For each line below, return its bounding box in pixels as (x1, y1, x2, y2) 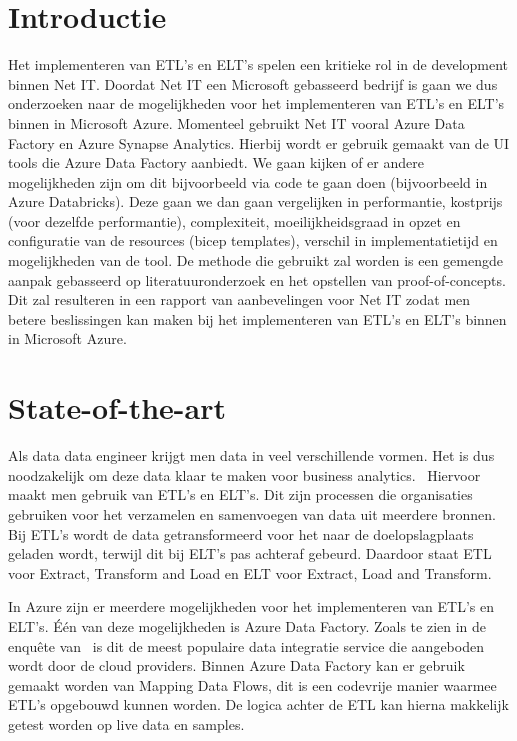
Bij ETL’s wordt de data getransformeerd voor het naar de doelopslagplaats (8, 523, 474, 544)
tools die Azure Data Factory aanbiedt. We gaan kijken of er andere (8, 152, 424, 173)
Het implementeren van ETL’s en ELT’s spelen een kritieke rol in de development (8, 54, 509, 75)
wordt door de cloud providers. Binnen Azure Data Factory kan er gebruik (8, 655, 465, 676)
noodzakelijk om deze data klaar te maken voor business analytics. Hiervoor (8, 464, 481, 485)
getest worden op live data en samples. (8, 713, 245, 734)
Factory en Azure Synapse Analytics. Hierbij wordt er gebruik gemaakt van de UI (8, 132, 510, 153)
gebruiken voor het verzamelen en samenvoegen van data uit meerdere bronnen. (8, 503, 496, 524)
